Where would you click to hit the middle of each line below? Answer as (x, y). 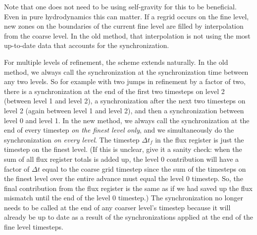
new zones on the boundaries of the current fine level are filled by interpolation (124, 26)
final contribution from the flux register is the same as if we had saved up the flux (128, 188)
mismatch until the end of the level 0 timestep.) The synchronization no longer (124, 198)
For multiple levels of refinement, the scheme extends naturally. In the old (116, 62)
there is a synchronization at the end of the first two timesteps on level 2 (114, 91)
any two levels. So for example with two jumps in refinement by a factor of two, (125, 81)
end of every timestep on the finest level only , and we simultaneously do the (119, 130)
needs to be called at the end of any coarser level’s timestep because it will (117, 207)
